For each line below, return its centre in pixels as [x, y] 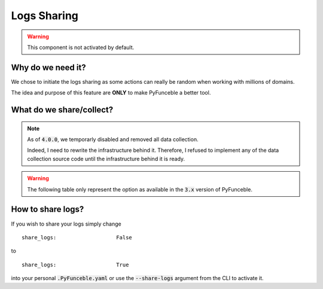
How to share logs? [48, 209]
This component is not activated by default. [81, 47]
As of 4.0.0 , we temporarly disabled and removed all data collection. [113, 139]
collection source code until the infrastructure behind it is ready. [106, 159]
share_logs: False [77, 237]
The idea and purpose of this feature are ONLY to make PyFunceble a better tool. [111, 93]
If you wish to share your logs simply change [66, 224]
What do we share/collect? [62, 110]
